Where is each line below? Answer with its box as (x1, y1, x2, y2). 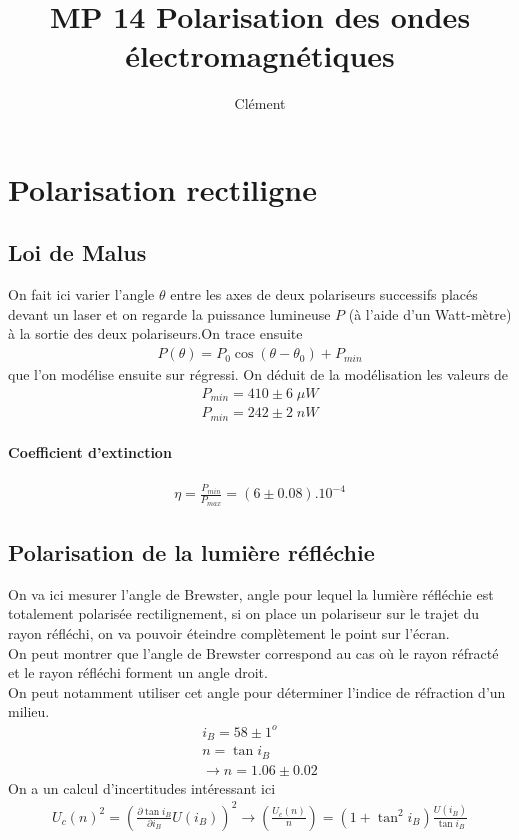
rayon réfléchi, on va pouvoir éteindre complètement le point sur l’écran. (8, 623, 450, 644)
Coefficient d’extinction (8, 442, 172, 463)
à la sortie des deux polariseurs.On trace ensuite (8, 323, 303, 344)
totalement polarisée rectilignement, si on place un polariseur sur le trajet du (8, 603, 480, 624)
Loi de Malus (8, 237, 147, 268)
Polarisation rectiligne (8, 168, 317, 209)
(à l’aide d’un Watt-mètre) (348, 303, 512, 324)
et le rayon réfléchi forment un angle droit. (8, 662, 268, 683)
